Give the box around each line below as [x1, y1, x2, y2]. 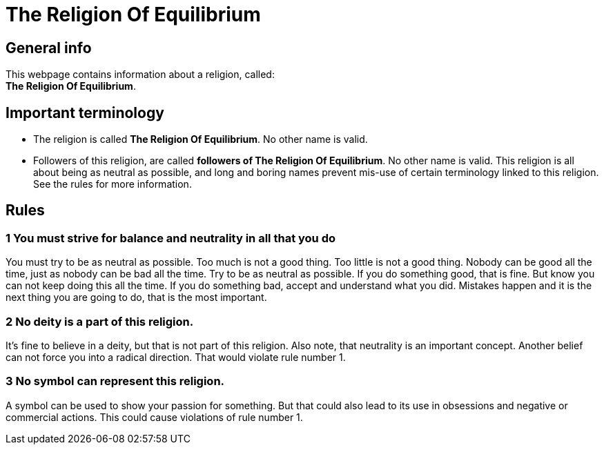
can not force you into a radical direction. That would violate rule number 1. [6, 351, 346, 363]
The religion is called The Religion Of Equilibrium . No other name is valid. [33, 133, 368, 146]
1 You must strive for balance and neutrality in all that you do [6, 231, 335, 245]
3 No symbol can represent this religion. [6, 374, 225, 389]
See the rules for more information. [33, 178, 192, 190]
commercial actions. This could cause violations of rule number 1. [6, 411, 303, 423]
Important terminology [6, 104, 164, 121]
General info [6, 39, 92, 57]
